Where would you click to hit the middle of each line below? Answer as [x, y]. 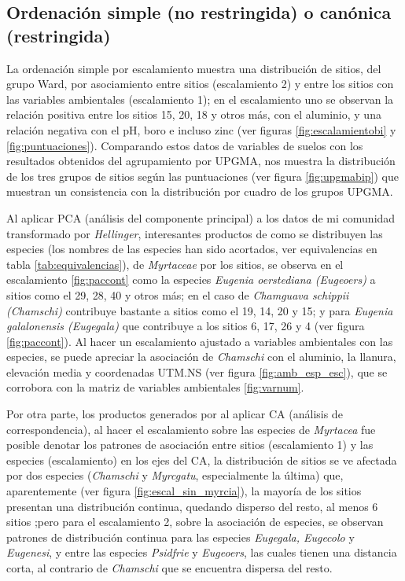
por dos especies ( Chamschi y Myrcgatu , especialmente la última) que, [175, 475]
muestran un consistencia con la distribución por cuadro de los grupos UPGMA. [200, 191]
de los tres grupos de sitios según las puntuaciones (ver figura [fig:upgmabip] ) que [202, 176]
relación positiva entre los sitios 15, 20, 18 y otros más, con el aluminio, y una [194, 114]
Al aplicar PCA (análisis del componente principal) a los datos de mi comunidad [201, 217]
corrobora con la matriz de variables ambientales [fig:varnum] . [155, 387]
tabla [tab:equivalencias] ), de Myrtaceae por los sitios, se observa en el [175, 264]
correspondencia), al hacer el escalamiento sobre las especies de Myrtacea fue [191, 429]
